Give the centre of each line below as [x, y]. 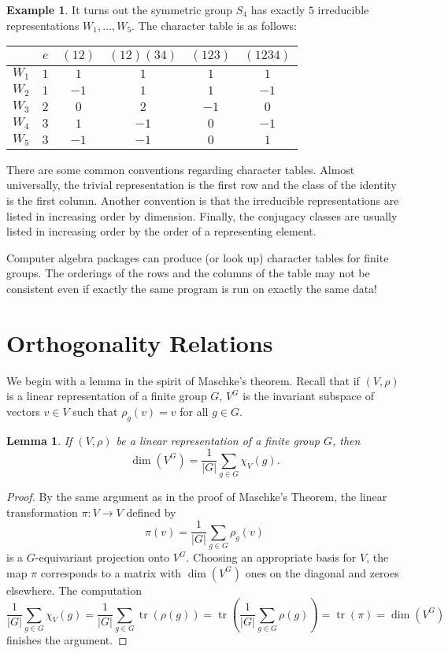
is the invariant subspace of [308, 396]
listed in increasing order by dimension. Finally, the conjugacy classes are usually [202, 215]
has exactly [278, 9]
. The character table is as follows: [214, 25]
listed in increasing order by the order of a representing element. [161, 231]
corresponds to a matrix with [111, 572]
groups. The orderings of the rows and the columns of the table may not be [188, 273]
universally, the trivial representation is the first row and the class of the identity [202, 185]
